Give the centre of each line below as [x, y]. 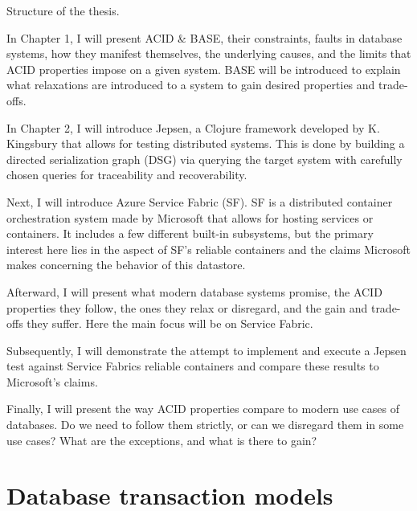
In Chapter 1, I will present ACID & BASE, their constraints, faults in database [204, 37]
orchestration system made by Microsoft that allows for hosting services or [190, 217]
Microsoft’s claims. [52, 381]
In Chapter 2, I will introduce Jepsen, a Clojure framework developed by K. [193, 127]
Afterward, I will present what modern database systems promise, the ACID [194, 291]
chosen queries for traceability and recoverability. [127, 175]
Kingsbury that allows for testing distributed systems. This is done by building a [206, 143]
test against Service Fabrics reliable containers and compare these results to [193, 366]
